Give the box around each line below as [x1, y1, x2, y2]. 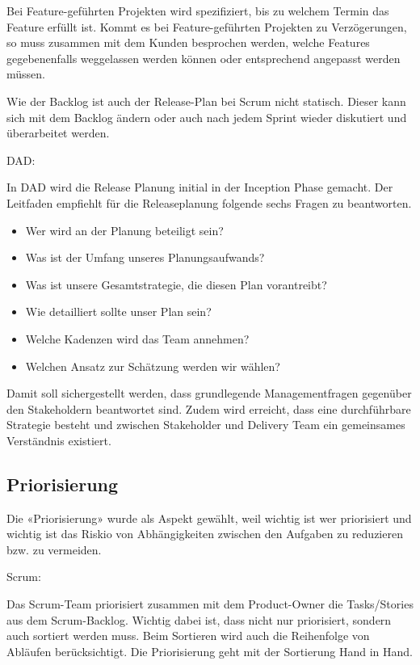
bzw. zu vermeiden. [6, 541, 102, 558]
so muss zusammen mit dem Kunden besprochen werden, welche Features [6, 34, 370, 51]
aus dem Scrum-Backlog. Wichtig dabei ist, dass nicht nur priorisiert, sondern [6, 611, 392, 628]
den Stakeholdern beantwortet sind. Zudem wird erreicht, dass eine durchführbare [6, 400, 411, 417]
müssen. [6, 65, 45, 82]
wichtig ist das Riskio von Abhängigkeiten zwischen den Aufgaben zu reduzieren [6, 525, 403, 542]
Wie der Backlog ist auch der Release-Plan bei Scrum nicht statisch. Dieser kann [6, 92, 406, 109]
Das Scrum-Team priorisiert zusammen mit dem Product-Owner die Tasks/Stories [6, 596, 414, 612]
